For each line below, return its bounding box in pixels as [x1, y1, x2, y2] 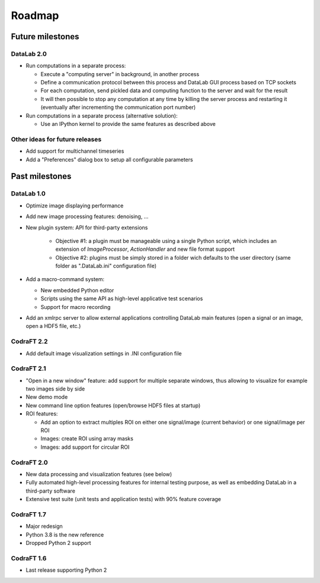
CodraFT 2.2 [11, 338, 48, 346]
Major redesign [25, 523, 63, 530]
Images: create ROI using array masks [40, 435, 133, 442]
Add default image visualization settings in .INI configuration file [25, 349, 182, 357]
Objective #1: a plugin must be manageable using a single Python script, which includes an [55, 237, 277, 244]
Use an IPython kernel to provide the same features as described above [40, 121, 216, 128]
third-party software [25, 487, 75, 494]
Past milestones [11, 171, 72, 181]
